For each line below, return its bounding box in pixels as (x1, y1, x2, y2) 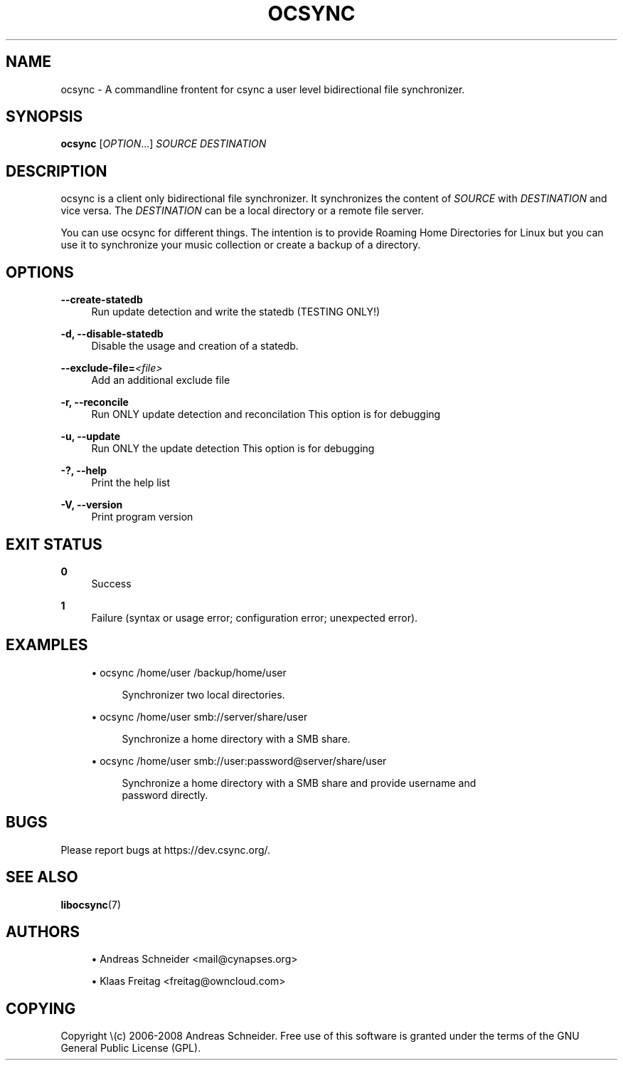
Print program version (91, 511, 193, 523)
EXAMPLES (6, 636, 88, 654)
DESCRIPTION (6, 162, 107, 180)
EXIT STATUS (6, 535, 102, 553)
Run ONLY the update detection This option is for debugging (91, 442, 375, 455)
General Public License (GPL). (60, 1042, 201, 1055)
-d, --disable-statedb (60, 328, 164, 340)
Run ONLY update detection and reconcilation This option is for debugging (91, 408, 441, 421)
